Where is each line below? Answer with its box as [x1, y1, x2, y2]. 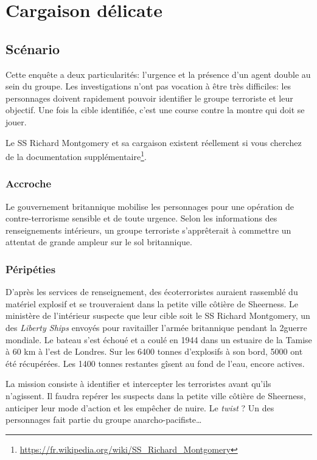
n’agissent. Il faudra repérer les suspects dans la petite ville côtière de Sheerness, [5, 389, 306, 402]
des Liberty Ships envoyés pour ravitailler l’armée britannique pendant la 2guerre [5, 321, 307, 333]
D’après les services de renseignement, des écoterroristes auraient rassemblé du [5, 285, 298, 298]
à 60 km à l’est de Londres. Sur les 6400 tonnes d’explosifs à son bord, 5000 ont [5, 345, 303, 358]
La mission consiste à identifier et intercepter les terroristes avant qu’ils [5, 377, 271, 390]
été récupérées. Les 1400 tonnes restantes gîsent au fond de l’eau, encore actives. [5, 357, 305, 369]
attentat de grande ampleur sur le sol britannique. [5, 235, 192, 248]
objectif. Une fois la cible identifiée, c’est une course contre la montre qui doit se [5, 103, 305, 116]
